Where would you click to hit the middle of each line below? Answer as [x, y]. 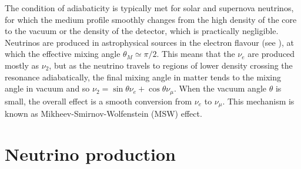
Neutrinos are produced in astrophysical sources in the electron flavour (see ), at [149, 42]
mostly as [22, 65]
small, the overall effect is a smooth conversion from [98, 101]
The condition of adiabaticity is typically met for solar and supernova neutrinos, [149, 8]
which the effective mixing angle [63, 54]
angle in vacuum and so [47, 88]
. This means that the [196, 54]
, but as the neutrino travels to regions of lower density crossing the [171, 65]
